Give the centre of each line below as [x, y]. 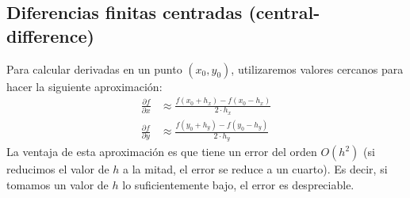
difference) [50, 35]
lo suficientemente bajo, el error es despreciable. [238, 184]
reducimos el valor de [58, 169]
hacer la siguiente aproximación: [84, 86]
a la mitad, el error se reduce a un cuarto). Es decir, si [255, 169]
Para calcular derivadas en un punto [94, 69]
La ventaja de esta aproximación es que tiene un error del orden [162, 152]
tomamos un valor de [57, 184]
